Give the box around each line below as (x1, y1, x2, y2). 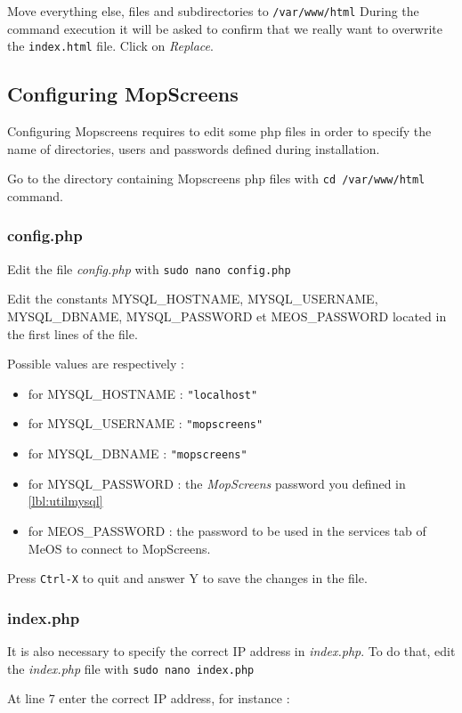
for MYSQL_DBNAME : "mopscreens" (28, 444, 247, 463)
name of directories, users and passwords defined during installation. (7, 139, 380, 158)
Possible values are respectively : (7, 354, 184, 373)
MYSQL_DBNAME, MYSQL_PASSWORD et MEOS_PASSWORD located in (7, 307, 447, 326)
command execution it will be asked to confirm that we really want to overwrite (7, 19, 443, 37)
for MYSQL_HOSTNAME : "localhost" (28, 384, 258, 402)
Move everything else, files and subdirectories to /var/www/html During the (7, 2, 419, 20)
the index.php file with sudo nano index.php (7, 659, 255, 677)
